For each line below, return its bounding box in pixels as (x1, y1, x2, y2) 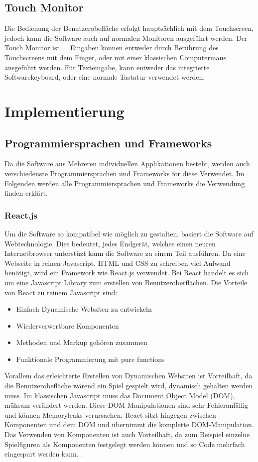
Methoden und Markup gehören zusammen (16, 337, 147, 347)
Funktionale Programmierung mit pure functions (16, 353, 165, 364)
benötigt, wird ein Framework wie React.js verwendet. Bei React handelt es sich (4, 267, 249, 278)
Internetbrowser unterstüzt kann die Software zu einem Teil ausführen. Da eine (4, 248, 246, 258)
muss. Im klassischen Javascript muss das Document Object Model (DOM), (4, 390, 235, 400)
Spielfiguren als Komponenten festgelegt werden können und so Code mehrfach (4, 439, 245, 449)
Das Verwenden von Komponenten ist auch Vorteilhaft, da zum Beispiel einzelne (4, 429, 250, 440)
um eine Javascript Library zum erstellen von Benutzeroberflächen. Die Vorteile (4, 277, 248, 287)
